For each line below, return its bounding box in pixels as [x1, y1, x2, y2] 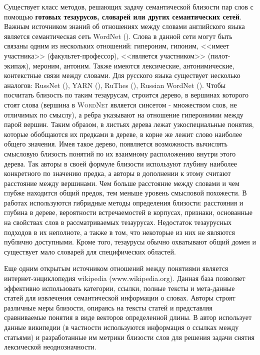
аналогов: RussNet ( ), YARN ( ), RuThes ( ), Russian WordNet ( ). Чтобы [4, 79, 226, 90]
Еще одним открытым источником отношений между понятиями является [4, 263, 228, 273]
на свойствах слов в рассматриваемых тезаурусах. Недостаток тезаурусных [4, 217, 232, 227]
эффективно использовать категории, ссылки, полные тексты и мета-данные [4, 282, 235, 293]
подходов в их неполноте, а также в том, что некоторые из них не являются [4, 226, 235, 237]
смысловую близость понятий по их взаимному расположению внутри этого [4, 148, 236, 158]
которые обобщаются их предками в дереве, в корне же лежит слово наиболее [4, 128, 242, 139]
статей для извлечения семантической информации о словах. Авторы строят [4, 292, 235, 303]
